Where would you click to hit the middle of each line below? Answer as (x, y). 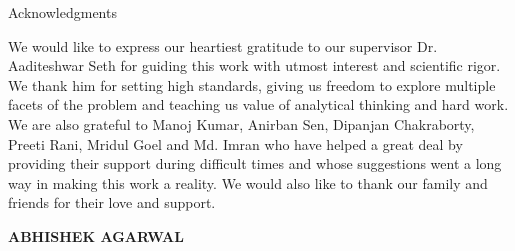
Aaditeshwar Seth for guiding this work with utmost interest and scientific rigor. (254, 65)
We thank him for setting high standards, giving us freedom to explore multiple (252, 84)
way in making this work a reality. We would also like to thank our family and (248, 182)
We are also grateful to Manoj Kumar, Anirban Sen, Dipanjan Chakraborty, (241, 123)
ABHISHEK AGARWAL (96, 235)
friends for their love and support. (112, 202)
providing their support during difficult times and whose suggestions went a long (255, 163)
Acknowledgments (62, 12)
